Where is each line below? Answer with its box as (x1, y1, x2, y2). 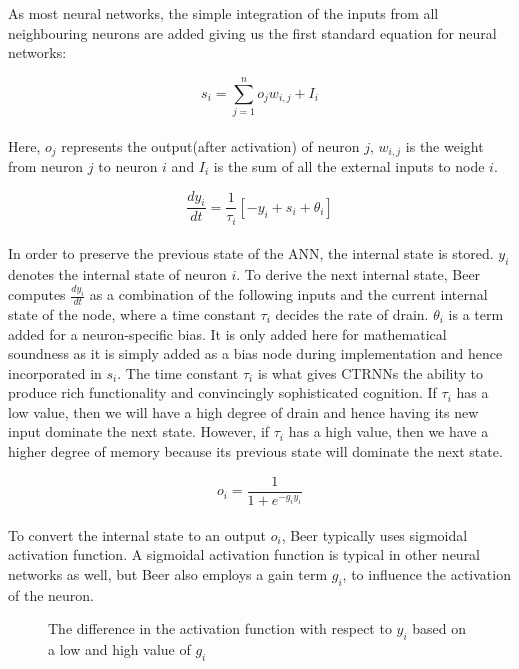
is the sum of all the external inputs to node (213, 155, 485, 176)
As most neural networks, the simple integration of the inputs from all (8, 3, 439, 23)
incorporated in (8, 362, 102, 383)
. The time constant (117, 362, 239, 383)
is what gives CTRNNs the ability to (257, 362, 484, 383)
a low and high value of (48, 638, 191, 659)
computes (8, 284, 66, 305)
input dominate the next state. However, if (8, 421, 270, 442)
